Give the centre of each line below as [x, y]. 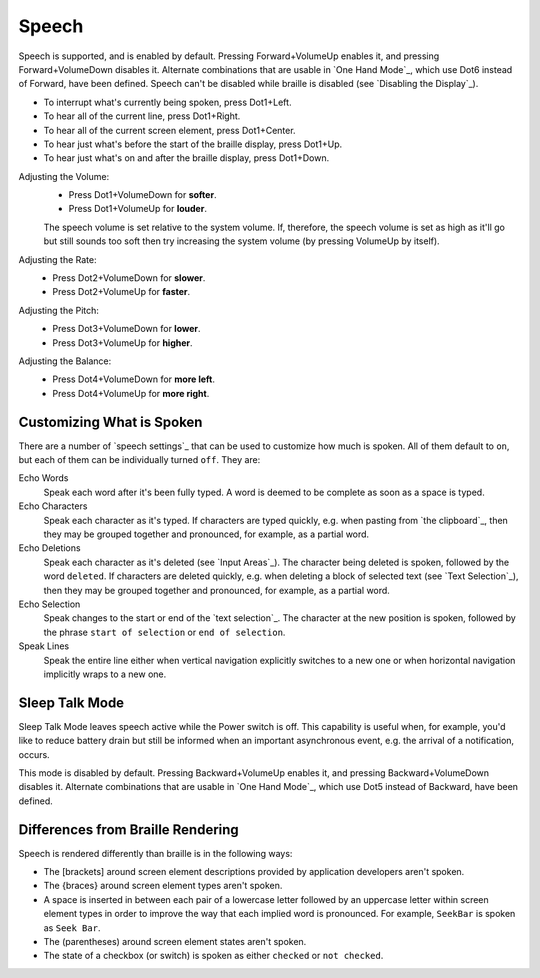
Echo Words [43, 478]
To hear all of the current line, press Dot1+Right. [142, 116]
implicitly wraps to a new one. [105, 674]
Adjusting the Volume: [64, 176]
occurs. [34, 754]
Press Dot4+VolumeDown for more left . [133, 379]
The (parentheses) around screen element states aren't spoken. [175, 942]
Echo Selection [49, 604]
